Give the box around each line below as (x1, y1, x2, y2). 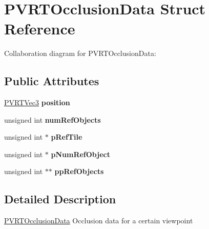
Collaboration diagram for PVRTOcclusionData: (4, 48, 156, 59)
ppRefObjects (54, 166, 104, 177)
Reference (4, 18, 75, 39)
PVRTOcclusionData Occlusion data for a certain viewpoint (4, 215, 193, 226)
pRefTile (51, 131, 82, 142)
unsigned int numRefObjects (4, 114, 101, 125)
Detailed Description (4, 191, 116, 207)
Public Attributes (4, 73, 99, 89)
